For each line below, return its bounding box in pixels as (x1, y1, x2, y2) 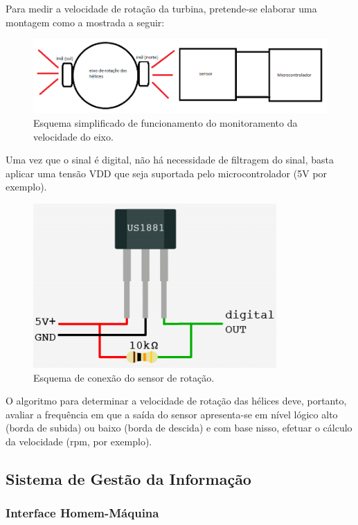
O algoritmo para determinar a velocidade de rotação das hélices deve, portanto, (6, 393, 347, 408)
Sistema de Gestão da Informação (6, 468, 251, 489)
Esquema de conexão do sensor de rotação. (33, 370, 215, 384)
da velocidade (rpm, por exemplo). (6, 434, 152, 448)
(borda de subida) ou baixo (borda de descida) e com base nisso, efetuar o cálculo (6, 420, 352, 435)
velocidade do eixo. (33, 129, 114, 143)
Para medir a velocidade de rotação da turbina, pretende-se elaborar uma (6, 1, 317, 15)
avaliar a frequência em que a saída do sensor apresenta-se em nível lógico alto (6, 407, 338, 421)
